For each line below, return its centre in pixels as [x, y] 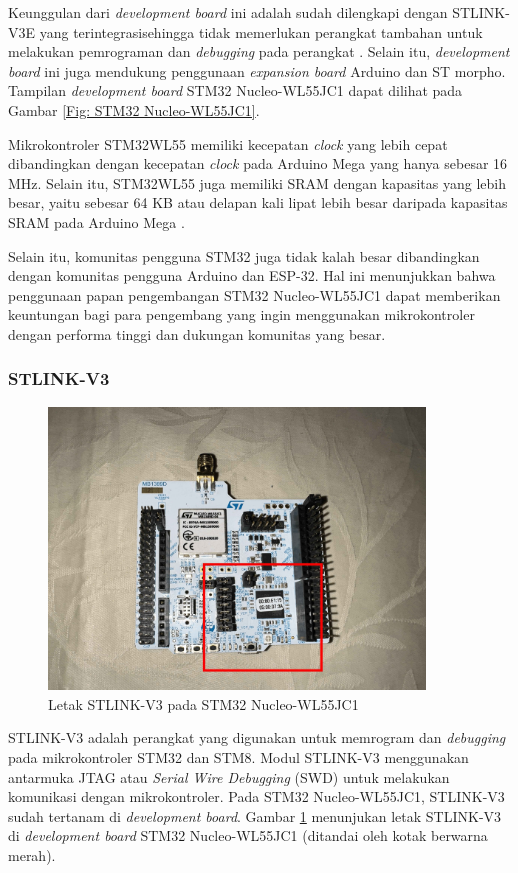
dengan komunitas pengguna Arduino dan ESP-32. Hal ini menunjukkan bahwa [252, 275]
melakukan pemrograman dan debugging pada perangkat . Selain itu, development [259, 51]
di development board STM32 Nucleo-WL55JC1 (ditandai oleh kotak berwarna [248, 835]
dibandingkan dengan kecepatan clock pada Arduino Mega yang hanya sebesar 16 [258, 163]
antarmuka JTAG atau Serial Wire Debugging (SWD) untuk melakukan [229, 776]
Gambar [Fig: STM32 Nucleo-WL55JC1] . [134, 109]
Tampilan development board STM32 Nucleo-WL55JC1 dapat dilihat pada [235, 90]
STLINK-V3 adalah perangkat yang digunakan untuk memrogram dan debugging [257, 737]
